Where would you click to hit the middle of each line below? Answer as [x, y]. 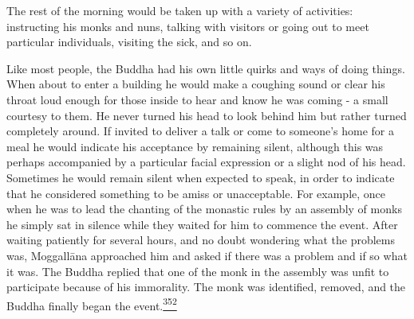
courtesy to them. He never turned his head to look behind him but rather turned [207, 115]
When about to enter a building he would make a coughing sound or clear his [196, 84]
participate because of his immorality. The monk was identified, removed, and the [206, 287]
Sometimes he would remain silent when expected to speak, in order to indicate [201, 177]
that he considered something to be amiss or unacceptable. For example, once [196, 193]
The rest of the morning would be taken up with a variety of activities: [180, 10]
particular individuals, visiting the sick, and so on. [129, 42]
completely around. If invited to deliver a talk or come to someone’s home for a [200, 131]
